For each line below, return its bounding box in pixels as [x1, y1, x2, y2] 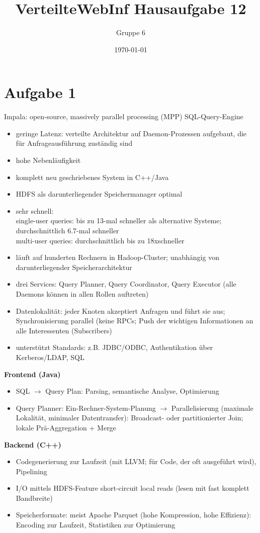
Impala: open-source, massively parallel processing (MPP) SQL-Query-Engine [4, 111, 243, 122]
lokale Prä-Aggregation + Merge [16, 422, 116, 432]
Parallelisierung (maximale [171, 402, 253, 413]
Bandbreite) [16, 492, 53, 503]
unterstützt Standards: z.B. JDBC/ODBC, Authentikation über [16, 342, 213, 352]
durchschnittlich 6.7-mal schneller [16, 225, 119, 235]
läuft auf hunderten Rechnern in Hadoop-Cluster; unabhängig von [16, 252, 219, 262]
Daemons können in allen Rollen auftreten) [16, 288, 149, 299]
